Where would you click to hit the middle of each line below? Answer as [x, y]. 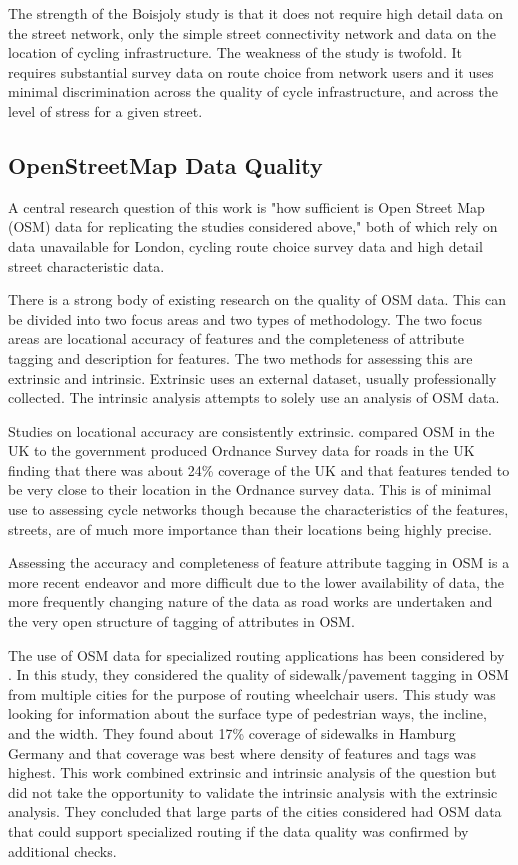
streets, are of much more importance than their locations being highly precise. [250, 528]
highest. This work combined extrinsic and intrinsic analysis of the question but [252, 772]
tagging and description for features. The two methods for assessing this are [240, 357]
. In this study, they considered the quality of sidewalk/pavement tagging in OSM [258, 674]
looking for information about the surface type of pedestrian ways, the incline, [247, 713]
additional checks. [62, 850]
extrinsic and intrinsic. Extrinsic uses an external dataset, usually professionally [252, 377]
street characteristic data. [86, 265]
